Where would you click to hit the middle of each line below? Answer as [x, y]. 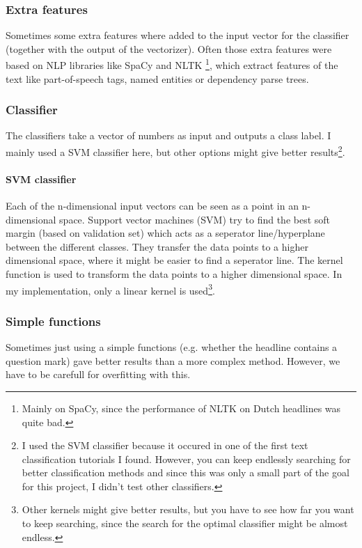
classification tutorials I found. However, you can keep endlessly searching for [186, 459]
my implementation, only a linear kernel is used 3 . [110, 289]
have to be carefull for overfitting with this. [98, 374]
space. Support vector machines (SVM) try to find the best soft [195, 219]
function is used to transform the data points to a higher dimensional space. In [174, 274]
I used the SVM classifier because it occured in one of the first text [165, 445]
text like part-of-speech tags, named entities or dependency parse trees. [157, 78]
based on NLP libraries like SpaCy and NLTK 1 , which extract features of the [172, 64]
